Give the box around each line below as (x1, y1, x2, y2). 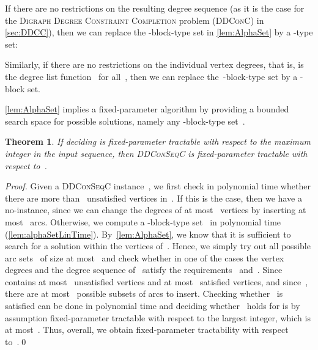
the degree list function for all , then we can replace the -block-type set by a (5, 70, 298, 82)
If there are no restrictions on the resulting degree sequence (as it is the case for (5, 2, 305, 14)
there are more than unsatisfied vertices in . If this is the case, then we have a (5, 191, 302, 204)
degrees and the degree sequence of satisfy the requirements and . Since (5, 263, 283, 276)
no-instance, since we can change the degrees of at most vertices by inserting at (5, 203, 306, 216)
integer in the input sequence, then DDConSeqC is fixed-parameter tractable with (5, 147, 308, 159)
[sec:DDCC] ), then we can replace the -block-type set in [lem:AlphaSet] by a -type (5, 26, 313, 38)
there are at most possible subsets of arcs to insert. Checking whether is (5, 287, 283, 300)
